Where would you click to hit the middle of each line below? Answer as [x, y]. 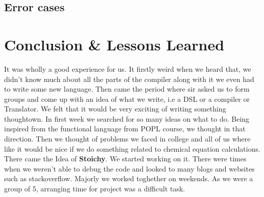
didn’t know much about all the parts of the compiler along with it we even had [129, 79]
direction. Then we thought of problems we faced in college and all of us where [127, 139]
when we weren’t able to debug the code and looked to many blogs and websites [129, 168]
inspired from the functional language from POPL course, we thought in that [125, 129]
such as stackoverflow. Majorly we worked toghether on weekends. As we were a [129, 178]
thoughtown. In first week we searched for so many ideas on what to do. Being [127, 118]
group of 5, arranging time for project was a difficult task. [95, 189]
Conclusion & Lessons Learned [114, 44]
